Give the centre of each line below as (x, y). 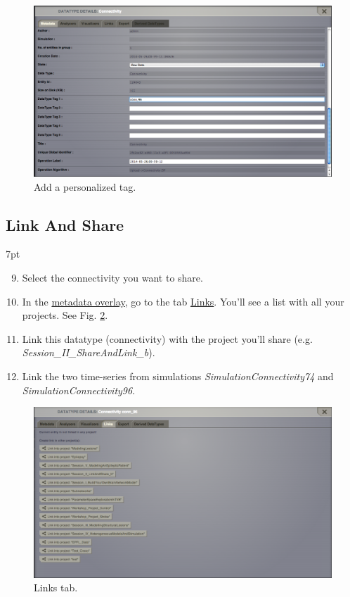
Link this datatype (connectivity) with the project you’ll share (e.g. (167, 338)
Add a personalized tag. (85, 186)
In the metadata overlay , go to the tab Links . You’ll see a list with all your (183, 301)
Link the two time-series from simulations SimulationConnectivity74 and (178, 376)
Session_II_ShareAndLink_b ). (89, 352)
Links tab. (56, 587)
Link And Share (65, 224)
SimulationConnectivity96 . (79, 390)
